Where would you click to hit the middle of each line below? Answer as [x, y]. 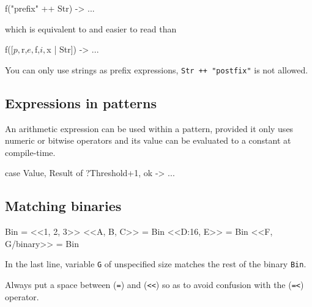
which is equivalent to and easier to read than [91, 28]
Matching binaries [63, 206]
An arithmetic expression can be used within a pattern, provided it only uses [149, 128]
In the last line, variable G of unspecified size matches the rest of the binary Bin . [156, 264]
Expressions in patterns [81, 102]
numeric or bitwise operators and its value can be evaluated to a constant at [148, 140]
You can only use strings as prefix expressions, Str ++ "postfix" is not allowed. [157, 69]
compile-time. [30, 152]
